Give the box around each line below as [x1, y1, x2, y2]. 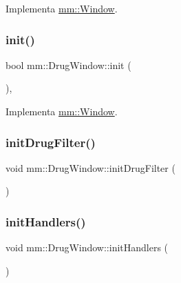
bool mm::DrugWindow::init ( [6, 57, 131, 72]
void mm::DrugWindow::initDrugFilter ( [6, 160, 175, 175]
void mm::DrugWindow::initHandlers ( [6, 240, 169, 255]
